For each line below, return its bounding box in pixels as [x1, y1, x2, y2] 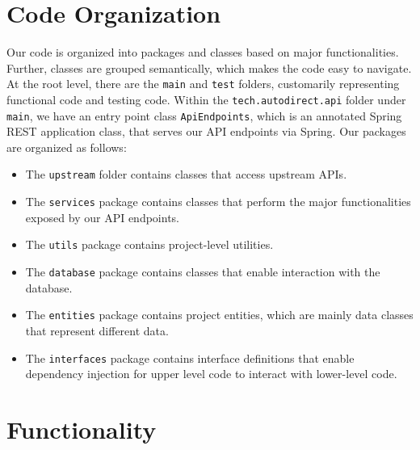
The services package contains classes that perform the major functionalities [25, 193, 411, 210]
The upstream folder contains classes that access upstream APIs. [25, 166, 347, 183]
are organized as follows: [6, 138, 127, 155]
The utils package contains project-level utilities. [25, 236, 274, 253]
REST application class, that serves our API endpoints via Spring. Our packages [6, 123, 406, 140]
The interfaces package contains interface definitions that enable [25, 349, 355, 366]
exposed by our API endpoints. [25, 208, 179, 225]
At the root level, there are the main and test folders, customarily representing [6, 75, 400, 92]
